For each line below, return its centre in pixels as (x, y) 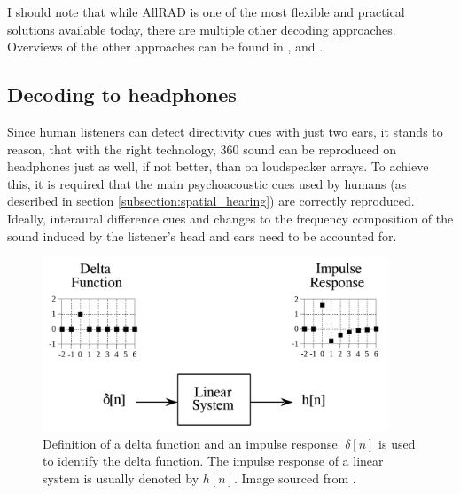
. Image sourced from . (295, 478)
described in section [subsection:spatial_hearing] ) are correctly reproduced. (211, 201)
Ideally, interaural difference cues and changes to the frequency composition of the (230, 218)
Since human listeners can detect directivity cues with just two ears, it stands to (225, 131)
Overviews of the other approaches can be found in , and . (165, 47)
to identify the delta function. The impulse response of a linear (213, 461)
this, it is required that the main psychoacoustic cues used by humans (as (207, 183)
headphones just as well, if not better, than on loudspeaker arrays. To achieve (218, 166)
